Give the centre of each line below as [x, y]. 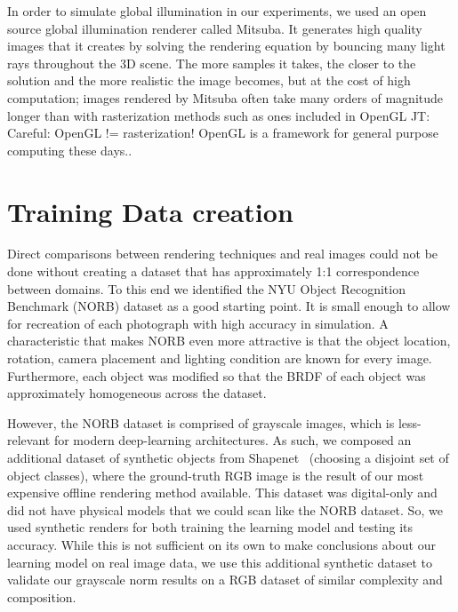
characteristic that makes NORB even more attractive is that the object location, [229, 341]
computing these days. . [70, 150]
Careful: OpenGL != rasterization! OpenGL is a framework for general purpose [223, 133]
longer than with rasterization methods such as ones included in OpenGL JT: [219, 115]
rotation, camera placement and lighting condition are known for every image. [220, 358]
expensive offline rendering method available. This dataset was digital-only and [222, 493]
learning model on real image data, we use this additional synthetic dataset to [220, 562]
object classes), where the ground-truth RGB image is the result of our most [216, 475]
